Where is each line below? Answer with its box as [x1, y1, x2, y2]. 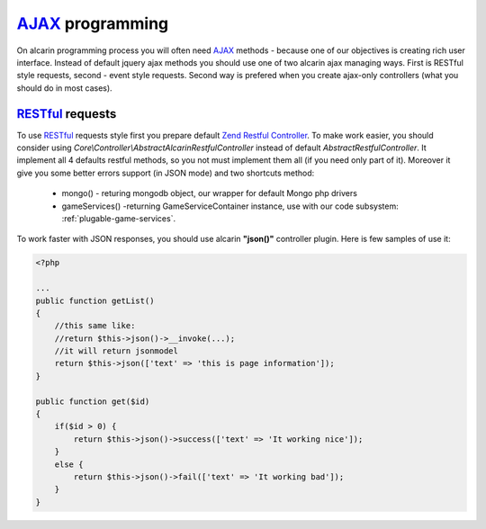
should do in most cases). [16, 82, 112, 94]
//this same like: [54, 320, 136, 331]
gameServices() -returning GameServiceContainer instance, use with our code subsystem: [61, 201, 400, 211]
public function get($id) [35, 396, 150, 407]
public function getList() [35, 295, 155, 306]
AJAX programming [16, 13, 169, 33]
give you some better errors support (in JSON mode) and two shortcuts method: [16, 167, 315, 178]
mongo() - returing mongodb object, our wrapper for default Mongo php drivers [61, 188, 357, 199]
